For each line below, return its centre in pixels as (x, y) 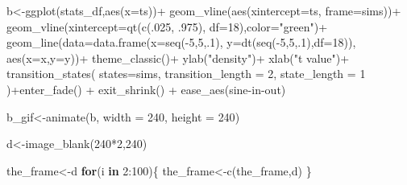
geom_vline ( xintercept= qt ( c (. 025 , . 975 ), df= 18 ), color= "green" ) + (167, 26)
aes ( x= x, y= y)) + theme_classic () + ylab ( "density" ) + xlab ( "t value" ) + (178, 58)
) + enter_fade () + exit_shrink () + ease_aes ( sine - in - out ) (146, 89)
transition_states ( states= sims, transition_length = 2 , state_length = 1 (186, 74)
